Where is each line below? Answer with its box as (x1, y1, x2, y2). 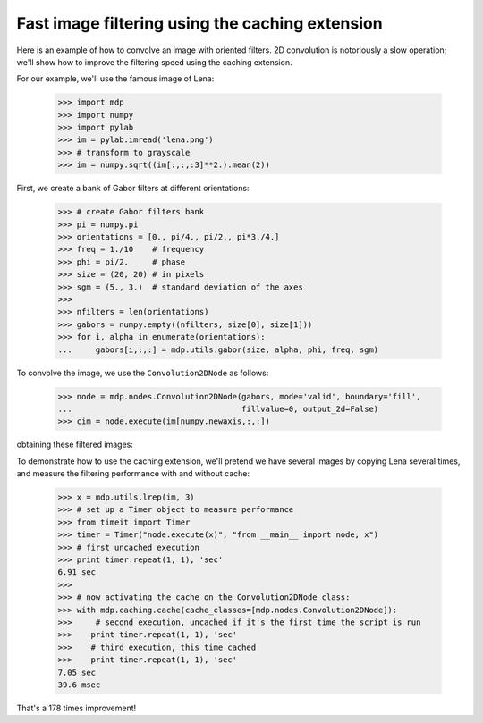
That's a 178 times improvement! (16, 702, 137, 713)
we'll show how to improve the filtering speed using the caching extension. (16, 56, 292, 67)
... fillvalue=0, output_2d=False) (57, 403, 379, 414)
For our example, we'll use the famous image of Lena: (16, 73, 215, 84)
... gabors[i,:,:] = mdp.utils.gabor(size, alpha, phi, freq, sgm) (57, 344, 379, 355)
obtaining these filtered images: (16, 439, 134, 450)
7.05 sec (57, 667, 97, 677)
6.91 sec (57, 567, 97, 577)
